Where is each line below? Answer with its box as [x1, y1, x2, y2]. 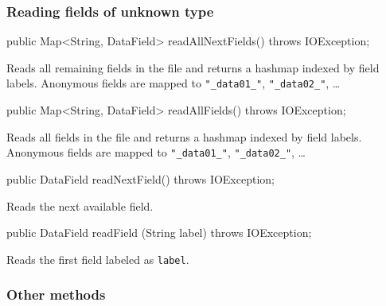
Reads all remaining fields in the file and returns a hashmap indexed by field [6, 59, 380, 76]
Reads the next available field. [6, 197, 154, 214]
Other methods [6, 285, 106, 304]
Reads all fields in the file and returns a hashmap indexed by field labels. [6, 128, 362, 145]
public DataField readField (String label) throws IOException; [6, 224, 312, 241]
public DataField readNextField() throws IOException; [6, 170, 275, 187]
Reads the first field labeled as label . [6, 250, 189, 267]
